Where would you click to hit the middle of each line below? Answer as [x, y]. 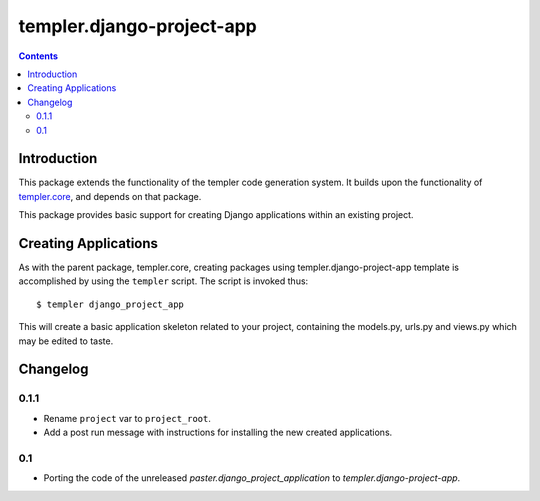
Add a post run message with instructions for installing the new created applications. [218, 432]
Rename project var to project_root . [127, 418]
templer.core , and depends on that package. [110, 196]
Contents [38, 56]
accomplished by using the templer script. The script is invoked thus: [163, 281]
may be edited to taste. [66, 341]
